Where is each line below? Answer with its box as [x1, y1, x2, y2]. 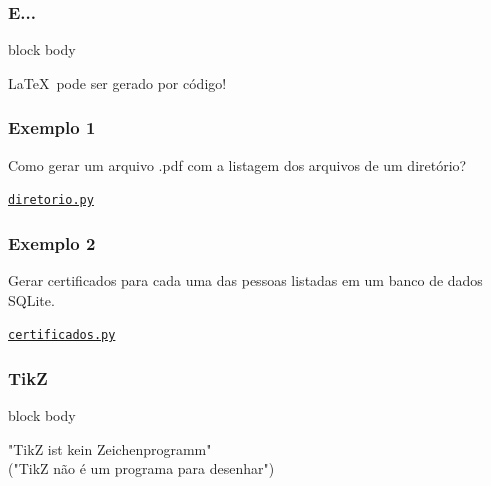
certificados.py [8, 328, 116, 343]
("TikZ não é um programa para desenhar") [8, 458, 275, 479]
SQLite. [8, 289, 55, 310]
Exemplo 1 [8, 115, 96, 140]
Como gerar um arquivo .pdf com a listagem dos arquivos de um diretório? [8, 154, 467, 175]
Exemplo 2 [8, 230, 96, 255]
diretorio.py [8, 193, 94, 208]
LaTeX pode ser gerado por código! [8, 72, 227, 93]
